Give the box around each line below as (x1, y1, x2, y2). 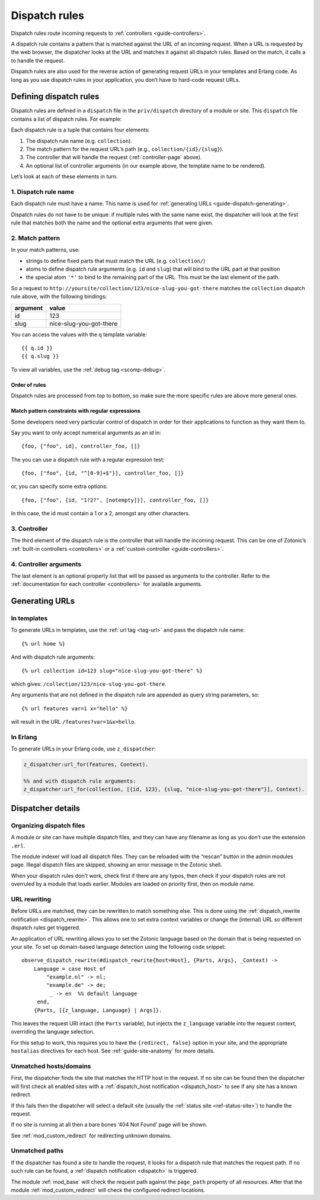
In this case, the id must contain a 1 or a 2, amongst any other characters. (11, 510, 190, 517)
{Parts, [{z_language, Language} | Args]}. (33, 1007, 162, 1013)
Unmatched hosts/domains (11, 1062, 91, 1070)
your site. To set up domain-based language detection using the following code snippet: (11, 943, 226, 950)
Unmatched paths (11, 1147, 64, 1155)
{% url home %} (21, 640, 66, 647)
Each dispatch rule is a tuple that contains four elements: (11, 126, 150, 133)
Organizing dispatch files (11, 821, 85, 829)
